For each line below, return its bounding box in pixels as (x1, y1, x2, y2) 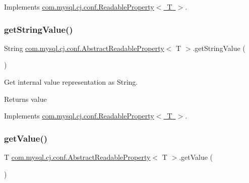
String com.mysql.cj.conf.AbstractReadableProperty (4, 42, 164, 53)
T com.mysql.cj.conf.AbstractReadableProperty (4, 152, 151, 162)
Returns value (4, 93, 47, 104)
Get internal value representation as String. (4, 77, 138, 87)
